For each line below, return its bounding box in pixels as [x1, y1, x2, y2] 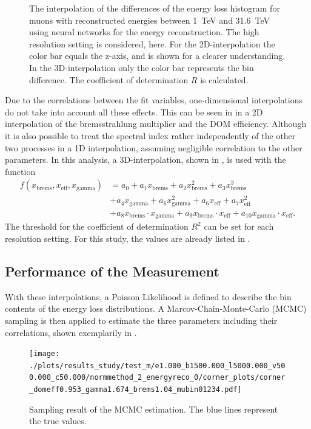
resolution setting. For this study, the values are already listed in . [5, 232, 250, 244]
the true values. [29, 414, 87, 427]
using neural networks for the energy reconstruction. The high [29, 26, 259, 38]
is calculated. [200, 73, 249, 86]
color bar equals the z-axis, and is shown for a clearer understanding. [29, 49, 286, 62]
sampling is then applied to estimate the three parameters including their [5, 314, 278, 326]
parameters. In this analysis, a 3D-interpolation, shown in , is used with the [5, 153, 286, 166]
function [5, 165, 36, 177]
